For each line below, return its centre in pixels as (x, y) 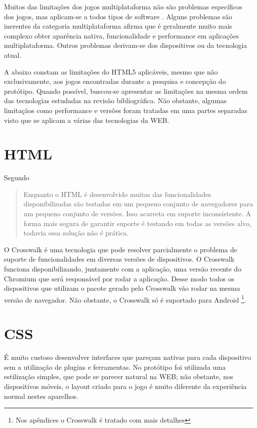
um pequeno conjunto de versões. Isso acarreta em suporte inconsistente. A (137, 214)
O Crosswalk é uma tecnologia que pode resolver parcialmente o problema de (121, 249)
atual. (13, 55)
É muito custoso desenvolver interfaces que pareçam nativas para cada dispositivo (128, 357)
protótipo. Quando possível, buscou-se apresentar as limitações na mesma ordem (126, 91)
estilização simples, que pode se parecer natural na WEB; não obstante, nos (119, 376)
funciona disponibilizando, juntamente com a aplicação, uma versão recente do (123, 269)
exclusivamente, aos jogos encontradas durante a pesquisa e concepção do (115, 81)
